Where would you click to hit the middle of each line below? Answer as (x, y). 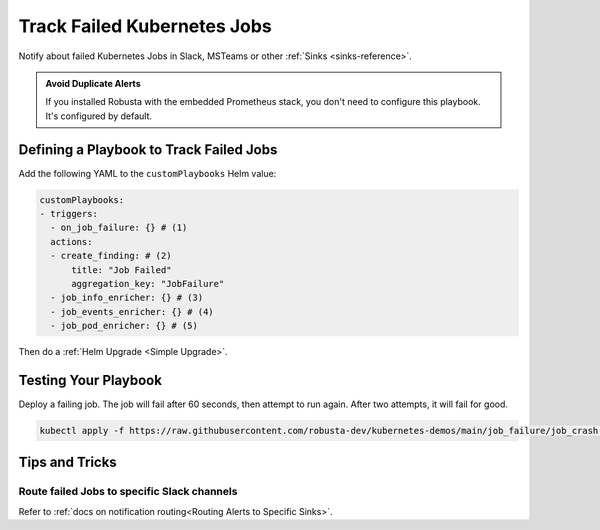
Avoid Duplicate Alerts (93, 83)
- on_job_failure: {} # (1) (119, 228)
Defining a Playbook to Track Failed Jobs (148, 149)
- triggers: (69, 213)
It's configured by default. (99, 116)
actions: (71, 241)
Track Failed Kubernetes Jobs (145, 26)
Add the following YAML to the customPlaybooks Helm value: (147, 173)
